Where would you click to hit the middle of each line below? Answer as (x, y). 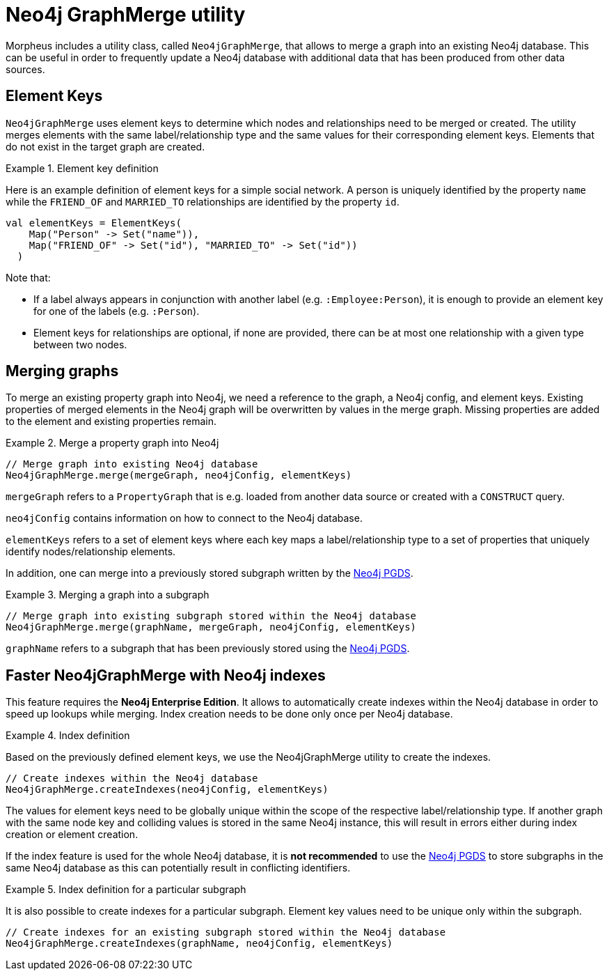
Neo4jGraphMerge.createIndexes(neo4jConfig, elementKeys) (167, 790)
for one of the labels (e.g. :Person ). (117, 311)
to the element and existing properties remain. (111, 421)
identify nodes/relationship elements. (91, 552)
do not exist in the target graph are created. (105, 146)
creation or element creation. (72, 835)
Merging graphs (62, 371)
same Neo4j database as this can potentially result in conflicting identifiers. (178, 868)
